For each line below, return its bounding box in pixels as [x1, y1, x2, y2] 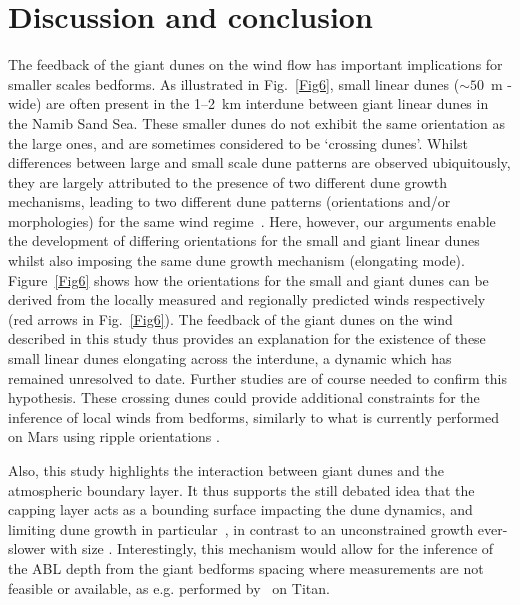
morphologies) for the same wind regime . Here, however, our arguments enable [8, 210, 496, 231]
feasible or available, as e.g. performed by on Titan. [8, 577, 330, 598]
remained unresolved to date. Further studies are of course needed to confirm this [8, 367, 508, 388]
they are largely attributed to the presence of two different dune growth [8, 171, 447, 192]
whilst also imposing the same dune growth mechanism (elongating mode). [8, 250, 465, 271]
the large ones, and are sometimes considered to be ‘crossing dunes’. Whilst [8, 132, 469, 153]
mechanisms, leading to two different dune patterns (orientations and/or [8, 191, 451, 212]
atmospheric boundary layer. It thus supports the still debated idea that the [8, 479, 475, 500]
